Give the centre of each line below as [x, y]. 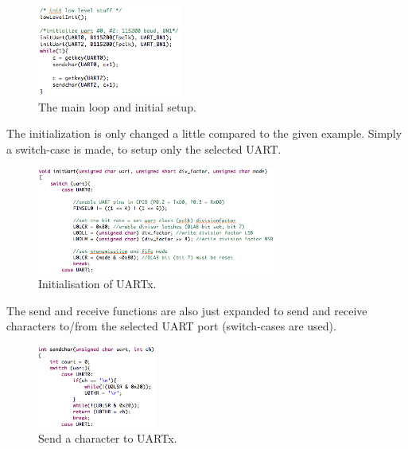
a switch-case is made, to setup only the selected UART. [144, 148]
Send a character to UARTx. [108, 438]
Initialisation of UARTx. [97, 284]
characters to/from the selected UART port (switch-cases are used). [171, 326]
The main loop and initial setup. [117, 106]
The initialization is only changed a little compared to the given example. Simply [204, 133]
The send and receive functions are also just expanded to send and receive [187, 310]
